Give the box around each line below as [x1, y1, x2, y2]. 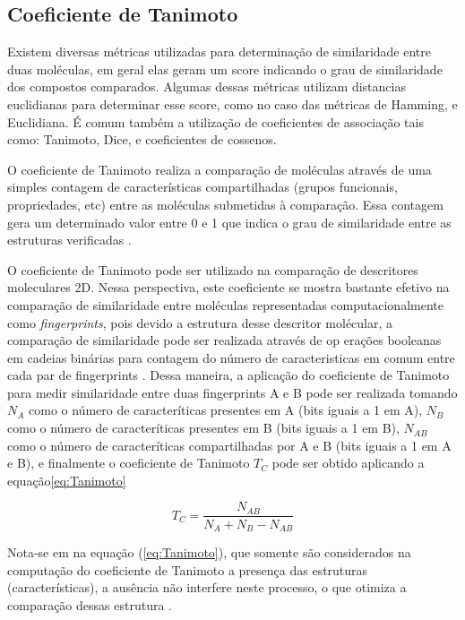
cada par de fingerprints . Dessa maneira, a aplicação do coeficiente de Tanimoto [7, 366, 450, 384]
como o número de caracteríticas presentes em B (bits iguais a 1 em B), [7, 418, 400, 437]
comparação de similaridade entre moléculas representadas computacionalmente [7, 295, 443, 314]
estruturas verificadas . [7, 230, 132, 249]
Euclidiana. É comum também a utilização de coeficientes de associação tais [7, 112, 424, 131]
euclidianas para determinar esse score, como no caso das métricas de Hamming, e [7, 94, 458, 113]
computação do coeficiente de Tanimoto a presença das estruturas [7, 560, 368, 579]
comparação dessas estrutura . [7, 595, 172, 614]
